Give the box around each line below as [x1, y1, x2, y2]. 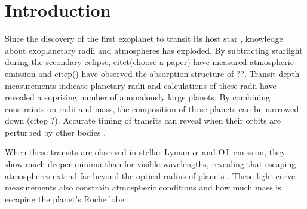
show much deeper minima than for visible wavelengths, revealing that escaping [5, 158, 296, 170]
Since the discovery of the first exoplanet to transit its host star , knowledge [5, 32, 283, 45]
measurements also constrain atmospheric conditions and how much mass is [5, 181, 281, 193]
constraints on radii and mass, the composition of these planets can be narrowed [5, 102, 299, 115]
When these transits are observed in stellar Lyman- [5, 146, 193, 158]
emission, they [233, 146, 285, 158]
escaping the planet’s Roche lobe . [5, 192, 130, 205]
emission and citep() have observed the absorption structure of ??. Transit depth [5, 67, 300, 79]
